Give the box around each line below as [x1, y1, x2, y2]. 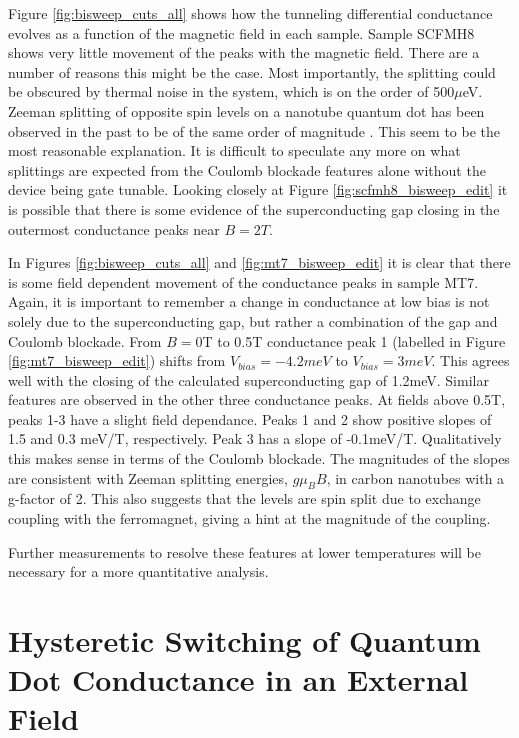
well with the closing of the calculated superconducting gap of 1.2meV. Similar [8, 369, 489, 390]
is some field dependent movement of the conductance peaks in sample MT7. [8, 271, 479, 292]
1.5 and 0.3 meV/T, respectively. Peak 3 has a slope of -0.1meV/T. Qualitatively [8, 428, 502, 449]
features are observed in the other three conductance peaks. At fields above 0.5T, [8, 389, 506, 410]
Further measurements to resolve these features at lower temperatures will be [8, 541, 482, 562]
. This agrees [431, 350, 510, 371]
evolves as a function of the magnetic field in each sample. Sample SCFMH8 [8, 22, 475, 43]
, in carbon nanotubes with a [326, 467, 505, 488]
